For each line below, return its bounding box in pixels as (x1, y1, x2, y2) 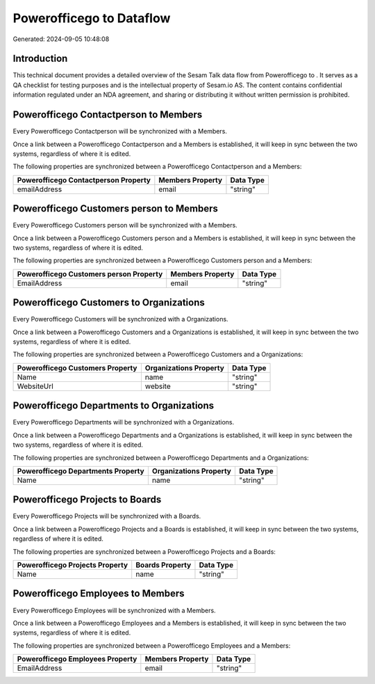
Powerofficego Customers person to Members (12, 202, 219, 215)
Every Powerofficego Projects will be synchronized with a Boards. (12, 512, 201, 520)
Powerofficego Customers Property (17, 363, 137, 372)
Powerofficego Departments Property (17, 466, 145, 476)
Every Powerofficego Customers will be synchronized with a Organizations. (12, 315, 228, 324)
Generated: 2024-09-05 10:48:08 (12, 35, 110, 43)
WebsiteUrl (17, 381, 53, 391)
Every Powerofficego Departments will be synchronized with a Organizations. (12, 418, 235, 427)
